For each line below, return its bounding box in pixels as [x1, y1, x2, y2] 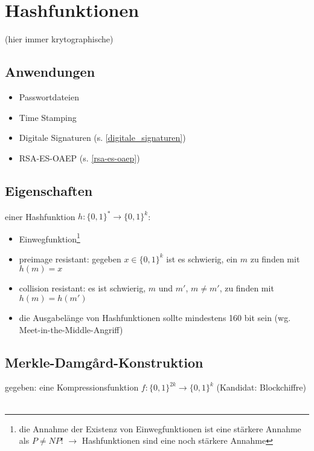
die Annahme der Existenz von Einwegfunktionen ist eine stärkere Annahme [19, 422, 301, 435]
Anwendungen [5, 62, 95, 81]
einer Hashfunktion [5, 210, 75, 222]
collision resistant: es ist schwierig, [19, 282, 146, 294]
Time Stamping [19, 111, 77, 123]
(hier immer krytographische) [5, 33, 114, 45]
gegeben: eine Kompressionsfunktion [5, 381, 139, 394]
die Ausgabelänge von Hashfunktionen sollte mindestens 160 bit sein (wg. [19, 311, 291, 324]
